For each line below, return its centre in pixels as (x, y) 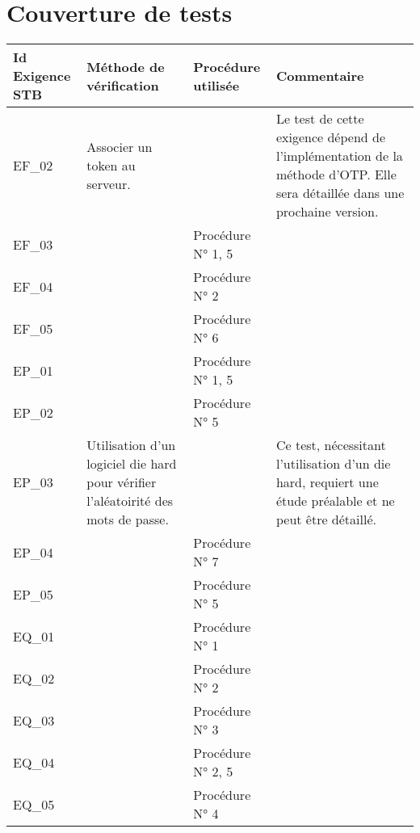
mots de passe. (128, 520)
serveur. (109, 183)
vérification (123, 85)
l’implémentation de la (339, 156)
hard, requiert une (327, 482)
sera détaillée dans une (340, 193)
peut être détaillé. (326, 520)
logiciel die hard (132, 464)
